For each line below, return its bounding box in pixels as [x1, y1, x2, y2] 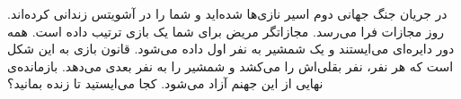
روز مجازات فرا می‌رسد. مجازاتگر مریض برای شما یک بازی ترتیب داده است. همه [7, 21, 445, 40]
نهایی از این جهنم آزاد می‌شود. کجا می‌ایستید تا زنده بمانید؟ [7, 74, 324, 93]
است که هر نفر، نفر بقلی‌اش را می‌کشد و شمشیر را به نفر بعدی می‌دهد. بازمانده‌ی [7, 56, 454, 75]
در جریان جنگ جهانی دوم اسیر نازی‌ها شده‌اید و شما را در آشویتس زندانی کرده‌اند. [7, 4, 448, 22]
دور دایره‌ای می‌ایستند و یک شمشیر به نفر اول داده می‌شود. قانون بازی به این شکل [7, 39, 455, 58]
